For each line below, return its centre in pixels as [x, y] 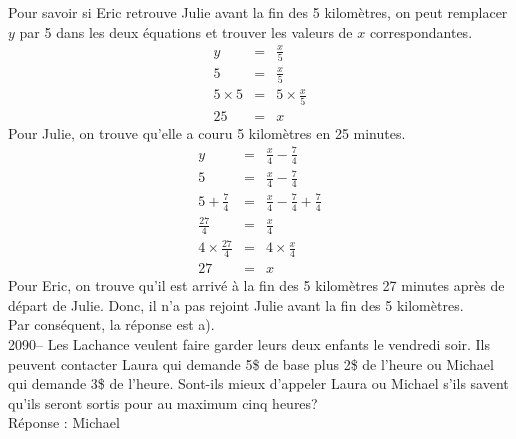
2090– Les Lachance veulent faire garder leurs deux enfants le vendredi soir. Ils [249, 344]
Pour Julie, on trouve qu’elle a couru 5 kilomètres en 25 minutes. [207, 132]
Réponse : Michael [64, 422]
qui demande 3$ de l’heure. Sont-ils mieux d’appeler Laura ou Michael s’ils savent [258, 383]
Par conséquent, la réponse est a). [111, 324]
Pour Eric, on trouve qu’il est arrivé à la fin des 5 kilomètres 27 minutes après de [256, 285]
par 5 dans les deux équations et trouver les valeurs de [186, 31]
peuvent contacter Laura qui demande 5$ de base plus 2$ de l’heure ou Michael [251, 363]
